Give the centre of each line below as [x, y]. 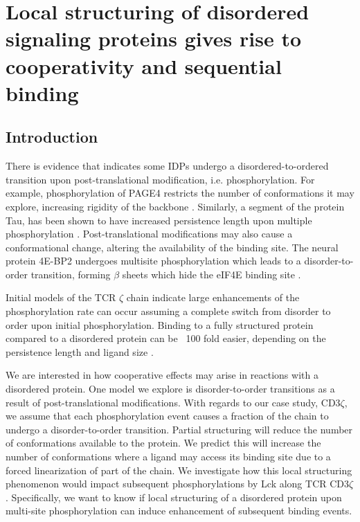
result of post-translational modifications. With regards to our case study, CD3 [173, 402]
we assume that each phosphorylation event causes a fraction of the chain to [167, 416]
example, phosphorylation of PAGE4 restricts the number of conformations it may [180, 193]
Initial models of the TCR [61, 297]
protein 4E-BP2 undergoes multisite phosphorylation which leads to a [153, 261]
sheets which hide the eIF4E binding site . [211, 274]
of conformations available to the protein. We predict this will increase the [163, 443]
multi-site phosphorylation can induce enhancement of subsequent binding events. [179, 511]
